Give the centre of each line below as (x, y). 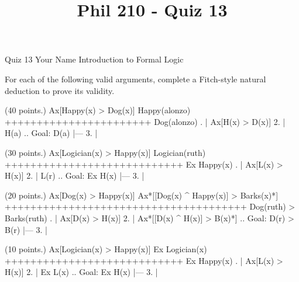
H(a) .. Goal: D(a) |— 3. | (51, 133)
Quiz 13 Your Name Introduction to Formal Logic (94, 59)
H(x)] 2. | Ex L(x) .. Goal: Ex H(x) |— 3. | (81, 272)
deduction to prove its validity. (60, 90)
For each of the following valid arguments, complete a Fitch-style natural (135, 79)
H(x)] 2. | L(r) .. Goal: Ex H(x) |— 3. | (75, 175)
